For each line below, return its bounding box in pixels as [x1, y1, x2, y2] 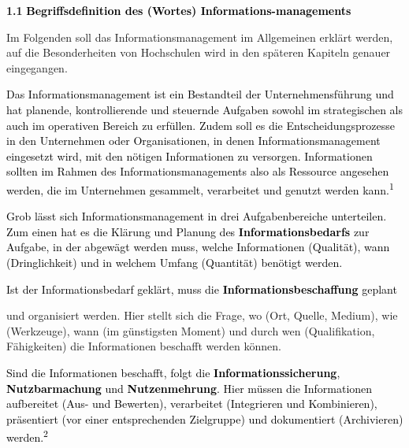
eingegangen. [6, 59, 68, 76]
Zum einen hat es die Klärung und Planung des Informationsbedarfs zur [6, 223, 370, 239]
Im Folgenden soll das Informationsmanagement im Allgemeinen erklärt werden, [6, 28, 393, 45]
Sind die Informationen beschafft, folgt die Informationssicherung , [6, 364, 340, 380]
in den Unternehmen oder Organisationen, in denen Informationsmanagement [6, 132, 381, 149]
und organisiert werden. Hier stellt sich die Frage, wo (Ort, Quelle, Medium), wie [6, 307, 398, 324]
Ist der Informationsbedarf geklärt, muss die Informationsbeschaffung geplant [6, 280, 397, 297]
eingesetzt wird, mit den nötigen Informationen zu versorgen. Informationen [6, 147, 373, 164]
